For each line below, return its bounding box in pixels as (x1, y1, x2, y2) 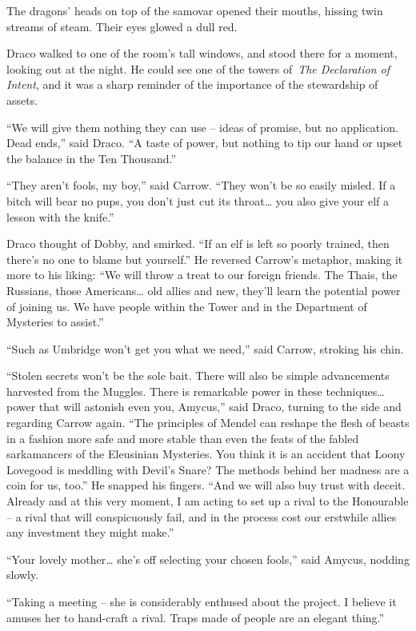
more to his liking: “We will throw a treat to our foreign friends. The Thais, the (6, 266, 398, 283)
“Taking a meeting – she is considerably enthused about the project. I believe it (6, 593, 397, 609)
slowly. (6, 566, 39, 583)
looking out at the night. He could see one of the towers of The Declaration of (6, 60, 390, 77)
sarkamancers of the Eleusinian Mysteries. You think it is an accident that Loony (6, 445, 406, 462)
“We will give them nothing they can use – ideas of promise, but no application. (6, 118, 398, 135)
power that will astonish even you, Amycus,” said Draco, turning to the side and (6, 398, 402, 415)
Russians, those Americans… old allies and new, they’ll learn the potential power (6, 282, 401, 298)
